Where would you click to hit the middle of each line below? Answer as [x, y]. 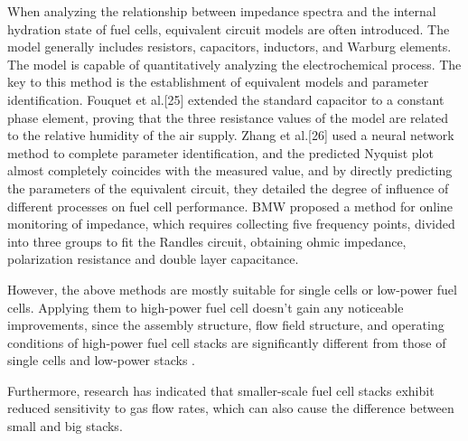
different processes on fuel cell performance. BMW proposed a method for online [230, 206]
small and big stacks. [65, 426]
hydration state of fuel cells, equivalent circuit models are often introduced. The [229, 28]
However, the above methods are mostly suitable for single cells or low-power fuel [232, 289]
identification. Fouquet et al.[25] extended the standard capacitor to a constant [226, 99]
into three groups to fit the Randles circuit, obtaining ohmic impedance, [207, 241]
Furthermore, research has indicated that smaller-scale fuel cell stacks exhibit [221, 390]
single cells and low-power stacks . [101, 360]
